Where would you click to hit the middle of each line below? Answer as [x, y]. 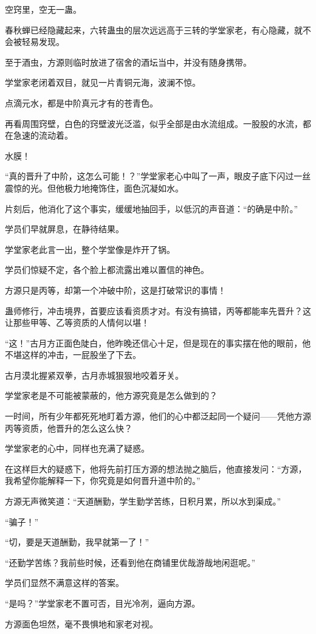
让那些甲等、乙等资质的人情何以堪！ [77, 322]
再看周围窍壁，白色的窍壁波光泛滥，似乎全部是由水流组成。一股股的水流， [154, 123]
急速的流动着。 [43, 135]
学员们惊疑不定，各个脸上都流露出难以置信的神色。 [107, 270]
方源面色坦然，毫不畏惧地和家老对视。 [81, 623]
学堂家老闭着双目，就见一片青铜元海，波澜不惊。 [103, 82]
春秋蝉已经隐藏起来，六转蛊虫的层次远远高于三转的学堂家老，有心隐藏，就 [154, 29]
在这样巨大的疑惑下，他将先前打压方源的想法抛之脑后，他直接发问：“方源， [156, 468]
